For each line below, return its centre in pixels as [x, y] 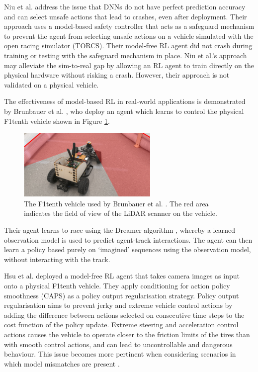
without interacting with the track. [57, 259]
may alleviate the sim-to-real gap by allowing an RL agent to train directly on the [129, 65]
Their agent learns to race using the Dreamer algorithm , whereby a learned [120, 230]
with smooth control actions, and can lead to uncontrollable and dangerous [118, 344]
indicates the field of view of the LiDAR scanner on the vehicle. [121, 213]
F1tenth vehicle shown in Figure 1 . [57, 121]
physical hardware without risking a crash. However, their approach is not [117, 75]
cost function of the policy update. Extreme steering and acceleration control [121, 325]
